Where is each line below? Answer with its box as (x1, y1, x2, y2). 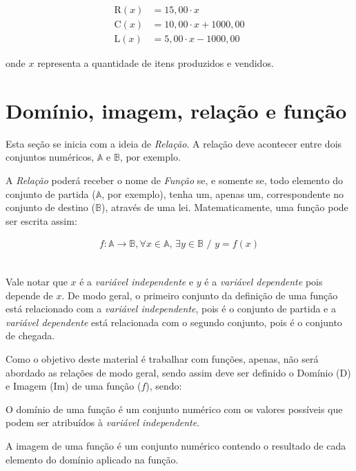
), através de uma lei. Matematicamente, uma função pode (101, 200, 348, 214)
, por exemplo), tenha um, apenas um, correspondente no (101, 186, 344, 201)
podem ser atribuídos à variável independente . (6, 415, 200, 430)
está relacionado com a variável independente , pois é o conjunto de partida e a (6, 301, 336, 316)
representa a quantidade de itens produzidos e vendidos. (37, 56, 274, 70)
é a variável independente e (79, 274, 194, 288)
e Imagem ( (6, 379, 54, 393)
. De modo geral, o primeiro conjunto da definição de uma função (61, 288, 338, 302)
